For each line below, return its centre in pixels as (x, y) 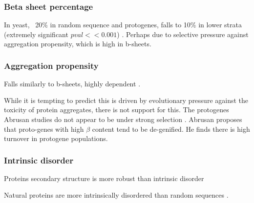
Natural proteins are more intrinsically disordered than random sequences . (116, 194)
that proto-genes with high (44, 129)
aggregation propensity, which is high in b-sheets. (78, 44)
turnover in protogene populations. (56, 138)
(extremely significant (36, 34)
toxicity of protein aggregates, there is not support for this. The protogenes (116, 110)
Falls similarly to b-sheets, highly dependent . (72, 84)
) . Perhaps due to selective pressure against (183, 34)
